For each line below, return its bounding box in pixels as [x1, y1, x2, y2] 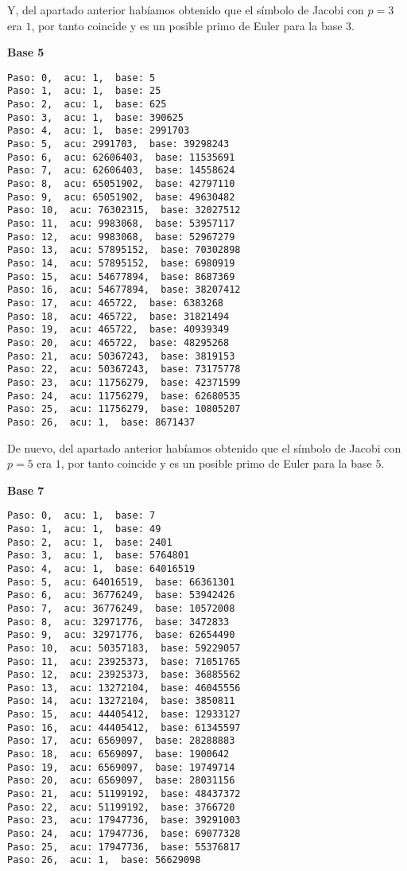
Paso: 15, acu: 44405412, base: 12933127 [7, 709, 241, 721]
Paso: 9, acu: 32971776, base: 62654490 [7, 629, 235, 641]
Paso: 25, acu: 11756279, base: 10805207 [7, 403, 241, 415]
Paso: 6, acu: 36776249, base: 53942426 [7, 589, 235, 601]
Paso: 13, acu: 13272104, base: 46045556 [7, 682, 241, 694]
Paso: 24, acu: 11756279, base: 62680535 [7, 390, 241, 402]
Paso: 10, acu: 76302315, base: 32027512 [7, 204, 241, 216]
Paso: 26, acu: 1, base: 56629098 [7, 854, 201, 866]
